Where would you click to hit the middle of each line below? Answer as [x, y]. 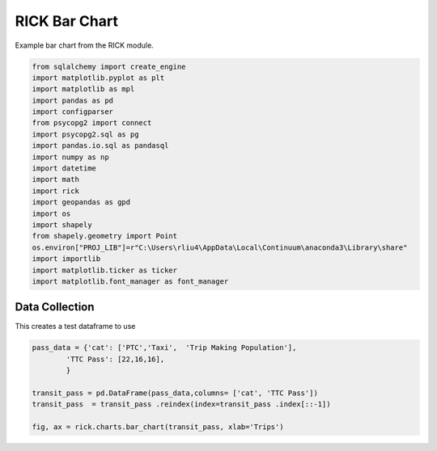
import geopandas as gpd [81, 202]
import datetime [64, 169]
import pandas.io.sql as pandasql [100, 146]
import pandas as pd [72, 100]
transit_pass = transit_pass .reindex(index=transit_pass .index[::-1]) [181, 405]
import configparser [72, 112]
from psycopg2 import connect [92, 123]
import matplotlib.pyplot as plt [98, 78]
